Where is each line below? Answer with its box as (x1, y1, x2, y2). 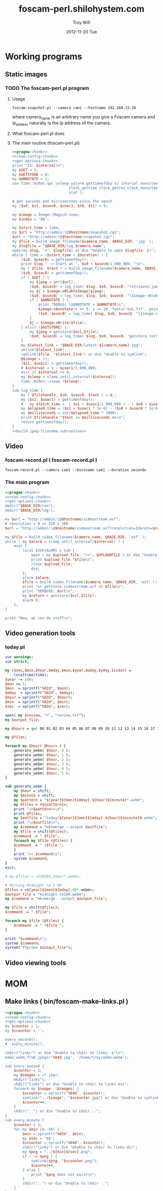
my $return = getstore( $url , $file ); (22, 594, 97, 598)
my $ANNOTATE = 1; (12, 176, 49, 182)
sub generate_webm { (5, 784, 47, 789)
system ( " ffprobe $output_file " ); (5, 945, 73, 950)
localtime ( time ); (14, 672, 49, 677)
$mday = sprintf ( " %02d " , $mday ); (5, 691, 75, 696)
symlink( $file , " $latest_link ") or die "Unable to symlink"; (21, 352, 147, 357)
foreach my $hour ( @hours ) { (5, 744, 66, 749)
